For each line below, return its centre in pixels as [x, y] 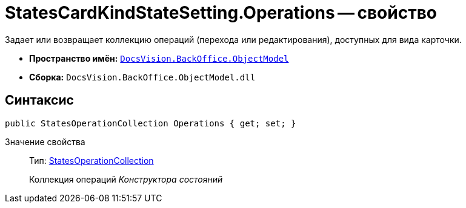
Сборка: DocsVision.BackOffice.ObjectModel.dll [142, 77]
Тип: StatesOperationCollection [92, 160]
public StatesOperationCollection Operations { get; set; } [151, 123]
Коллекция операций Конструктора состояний [126, 179]
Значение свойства [45, 141]
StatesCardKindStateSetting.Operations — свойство [221, 13]
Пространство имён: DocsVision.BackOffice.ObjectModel [159, 58]
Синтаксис [39, 100]
